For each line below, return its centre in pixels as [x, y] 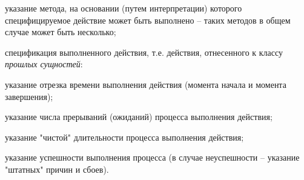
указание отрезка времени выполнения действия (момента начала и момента [146, 84]
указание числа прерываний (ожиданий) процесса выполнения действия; [139, 117]
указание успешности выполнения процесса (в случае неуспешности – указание [152, 157]
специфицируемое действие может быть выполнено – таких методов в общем [148, 20]
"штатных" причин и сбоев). [57, 169]
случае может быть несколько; [61, 32]
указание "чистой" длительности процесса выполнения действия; [124, 137]
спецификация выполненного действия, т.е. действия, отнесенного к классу [144, 52]
